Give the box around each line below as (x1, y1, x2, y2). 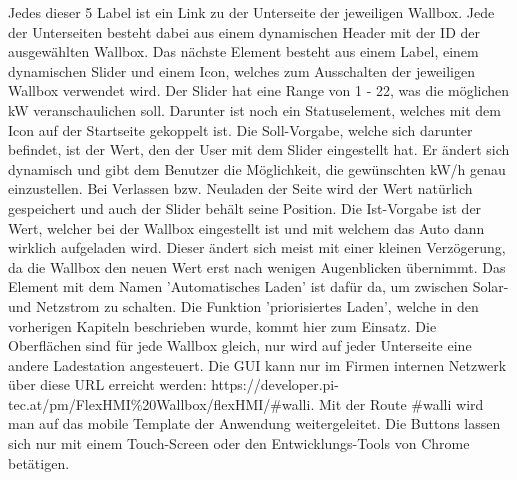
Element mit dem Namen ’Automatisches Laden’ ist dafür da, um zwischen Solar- (8, 276, 509, 297)
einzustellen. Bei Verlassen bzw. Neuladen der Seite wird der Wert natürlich (8, 178, 473, 199)
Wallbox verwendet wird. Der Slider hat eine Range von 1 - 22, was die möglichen (8, 80, 510, 101)
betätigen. (8, 452, 70, 473)
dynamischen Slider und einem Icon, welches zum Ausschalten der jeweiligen (8, 60, 476, 81)
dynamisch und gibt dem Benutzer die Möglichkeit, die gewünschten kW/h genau (8, 158, 506, 179)
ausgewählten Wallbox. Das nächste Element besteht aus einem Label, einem (8, 41, 479, 62)
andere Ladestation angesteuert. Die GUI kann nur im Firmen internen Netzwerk (8, 354, 507, 375)
